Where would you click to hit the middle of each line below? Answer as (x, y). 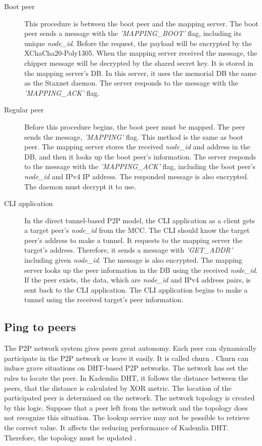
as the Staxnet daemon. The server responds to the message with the (131, 83)
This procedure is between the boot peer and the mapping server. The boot (141, 23)
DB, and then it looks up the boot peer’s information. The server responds (140, 156)
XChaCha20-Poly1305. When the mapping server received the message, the (141, 53)
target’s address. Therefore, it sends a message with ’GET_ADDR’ (128, 250)
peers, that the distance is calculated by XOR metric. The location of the (118, 388)
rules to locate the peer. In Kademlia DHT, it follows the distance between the (126, 378)
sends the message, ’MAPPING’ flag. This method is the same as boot (134, 136)
